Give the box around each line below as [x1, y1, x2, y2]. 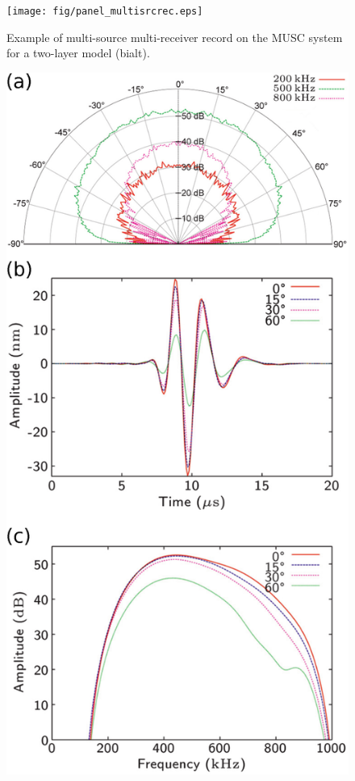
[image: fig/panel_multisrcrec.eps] [6, 6, 203, 17]
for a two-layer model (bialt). [6, 44, 150, 61]
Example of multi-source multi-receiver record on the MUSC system [6, 28, 343, 45]
